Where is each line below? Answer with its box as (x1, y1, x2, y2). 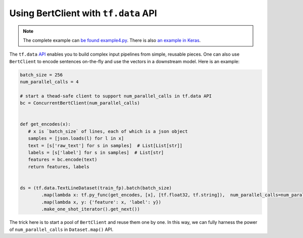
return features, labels (28, 164, 89, 169)
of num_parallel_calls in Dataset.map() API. (9, 226, 114, 232)
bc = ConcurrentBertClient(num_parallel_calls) (20, 100, 140, 106)
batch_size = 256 (20, 72, 63, 78)
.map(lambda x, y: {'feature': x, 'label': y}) (41, 199, 162, 205)
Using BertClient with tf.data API (9, 8, 158, 19)
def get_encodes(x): (20, 121, 71, 127)
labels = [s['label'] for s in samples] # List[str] (28, 150, 164, 155)
